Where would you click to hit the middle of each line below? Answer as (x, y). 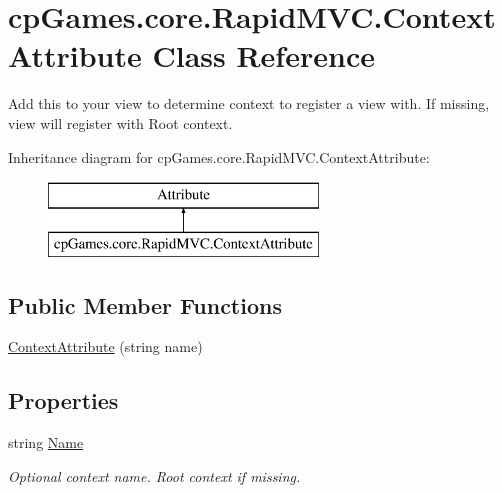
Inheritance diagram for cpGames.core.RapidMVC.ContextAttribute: (219, 156)
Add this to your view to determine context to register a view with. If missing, (249, 103)
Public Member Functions (145, 304)
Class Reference (263, 55)
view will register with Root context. (120, 122)
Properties (63, 400)
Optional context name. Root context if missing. (154, 475)
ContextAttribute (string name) (105, 346)
